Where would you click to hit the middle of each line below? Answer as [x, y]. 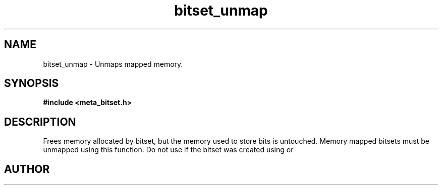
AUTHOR [27, 169]
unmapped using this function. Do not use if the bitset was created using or [168, 150]
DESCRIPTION [40, 122]
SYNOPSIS [32, 83]
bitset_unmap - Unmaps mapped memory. [113, 64]
